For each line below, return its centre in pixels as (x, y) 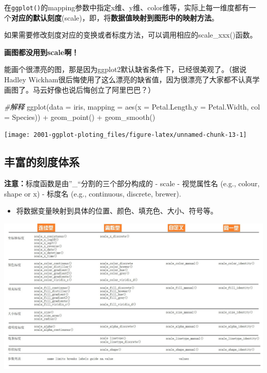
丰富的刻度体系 (42, 162)
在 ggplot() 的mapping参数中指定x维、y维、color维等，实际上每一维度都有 (127, 7)
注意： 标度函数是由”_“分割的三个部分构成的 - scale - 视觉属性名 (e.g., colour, (132, 183)
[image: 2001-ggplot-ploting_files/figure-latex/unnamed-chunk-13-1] (126, 135)
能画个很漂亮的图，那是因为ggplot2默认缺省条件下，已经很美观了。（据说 (126, 69)
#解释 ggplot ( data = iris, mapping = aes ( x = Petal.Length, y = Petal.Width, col (132, 107)
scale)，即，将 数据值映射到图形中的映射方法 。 (141, 17)
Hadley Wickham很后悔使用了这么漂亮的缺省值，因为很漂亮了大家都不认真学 (132, 79)
